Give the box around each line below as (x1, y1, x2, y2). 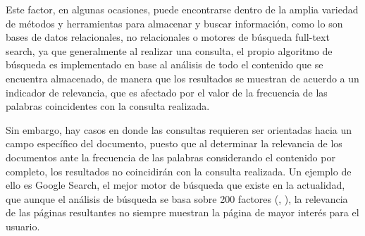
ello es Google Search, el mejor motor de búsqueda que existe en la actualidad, (6, 178, 345, 192)
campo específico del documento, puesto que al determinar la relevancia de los (6, 136, 342, 151)
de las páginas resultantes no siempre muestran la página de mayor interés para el (6, 205, 359, 220)
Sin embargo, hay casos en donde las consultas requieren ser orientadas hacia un (6, 122, 352, 137)
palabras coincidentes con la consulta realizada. (6, 99, 210, 113)
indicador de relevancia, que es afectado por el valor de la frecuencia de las (6, 85, 328, 99)
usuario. (6, 218, 40, 233)
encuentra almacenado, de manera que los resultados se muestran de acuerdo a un (6, 70, 359, 85)
